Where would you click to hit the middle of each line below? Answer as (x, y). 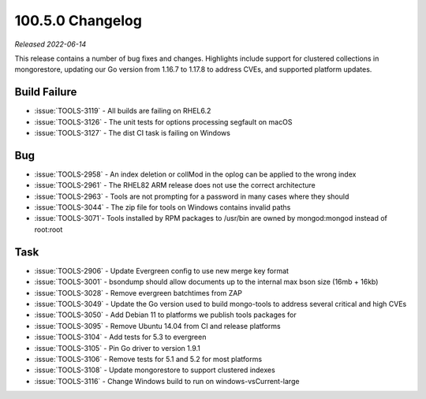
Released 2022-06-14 (50, 44)
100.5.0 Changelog (78, 21)
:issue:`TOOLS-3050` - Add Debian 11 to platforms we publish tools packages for (165, 315)
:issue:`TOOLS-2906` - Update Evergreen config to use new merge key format (162, 270)
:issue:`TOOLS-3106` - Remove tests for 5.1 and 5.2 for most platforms (148, 359)
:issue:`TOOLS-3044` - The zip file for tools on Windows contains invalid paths (163, 207)
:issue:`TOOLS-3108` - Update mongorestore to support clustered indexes (155, 370)
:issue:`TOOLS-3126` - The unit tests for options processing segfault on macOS (163, 121)
